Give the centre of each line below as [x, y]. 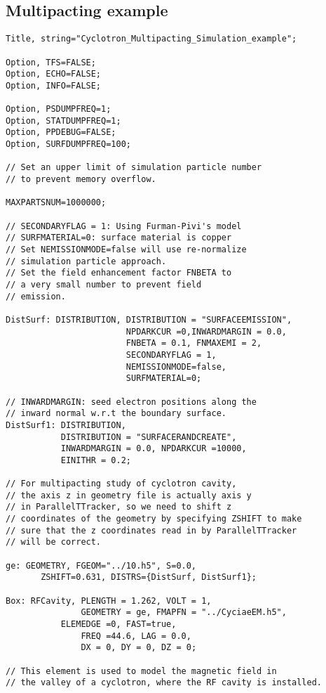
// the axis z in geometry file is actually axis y [129, 495]
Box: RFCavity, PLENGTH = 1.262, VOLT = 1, [109, 601]
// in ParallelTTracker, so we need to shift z [119, 507]
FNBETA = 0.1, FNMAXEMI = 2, [194, 343]
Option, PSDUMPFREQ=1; [59, 109]
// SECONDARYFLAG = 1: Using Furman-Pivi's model [124, 226]
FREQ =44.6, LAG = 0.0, [136, 636]
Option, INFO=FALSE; [54, 85]
